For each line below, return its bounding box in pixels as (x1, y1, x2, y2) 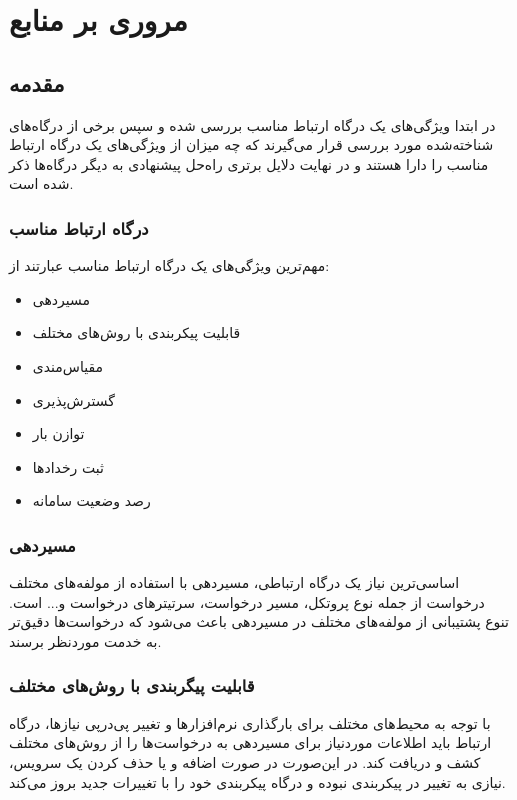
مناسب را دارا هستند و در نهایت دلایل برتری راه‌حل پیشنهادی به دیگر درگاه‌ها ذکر (9, 153, 489, 174)
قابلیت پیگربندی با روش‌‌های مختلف (9, 673, 255, 698)
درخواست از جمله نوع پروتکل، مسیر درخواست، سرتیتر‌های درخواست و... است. (9, 591, 485, 612)
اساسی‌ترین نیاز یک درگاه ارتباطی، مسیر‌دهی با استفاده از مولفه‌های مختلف (9, 572, 460, 593)
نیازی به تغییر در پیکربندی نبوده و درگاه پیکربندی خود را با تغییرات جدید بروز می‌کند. (9, 771, 506, 792)
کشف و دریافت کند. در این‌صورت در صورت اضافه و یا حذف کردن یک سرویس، (9, 751, 481, 772)
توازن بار (32, 423, 85, 444)
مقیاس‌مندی (32, 355, 103, 376)
